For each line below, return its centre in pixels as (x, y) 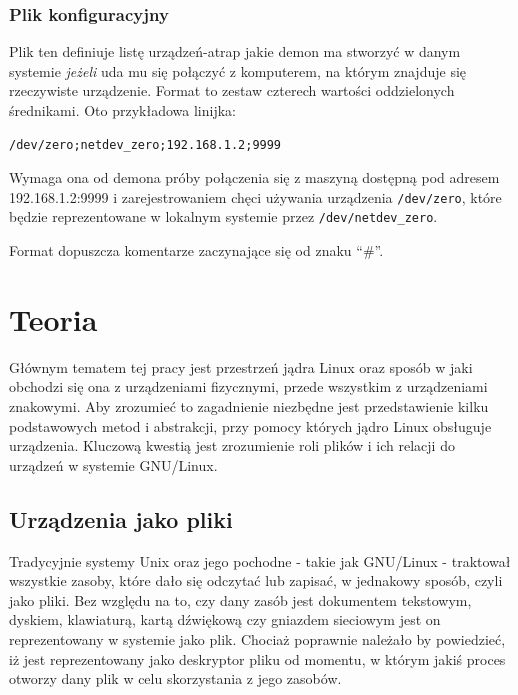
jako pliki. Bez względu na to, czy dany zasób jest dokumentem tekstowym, (240, 599)
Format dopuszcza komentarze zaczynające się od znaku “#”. (196, 250)
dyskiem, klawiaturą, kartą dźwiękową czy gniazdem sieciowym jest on (225, 619)
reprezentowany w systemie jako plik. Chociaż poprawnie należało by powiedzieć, (257, 638)
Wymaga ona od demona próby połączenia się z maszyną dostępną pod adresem (254, 177)
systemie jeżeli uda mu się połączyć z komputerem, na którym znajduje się (238, 70)
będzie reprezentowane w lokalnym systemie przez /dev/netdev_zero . (223, 216)
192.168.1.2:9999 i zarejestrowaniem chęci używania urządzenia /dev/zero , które (255, 196)
